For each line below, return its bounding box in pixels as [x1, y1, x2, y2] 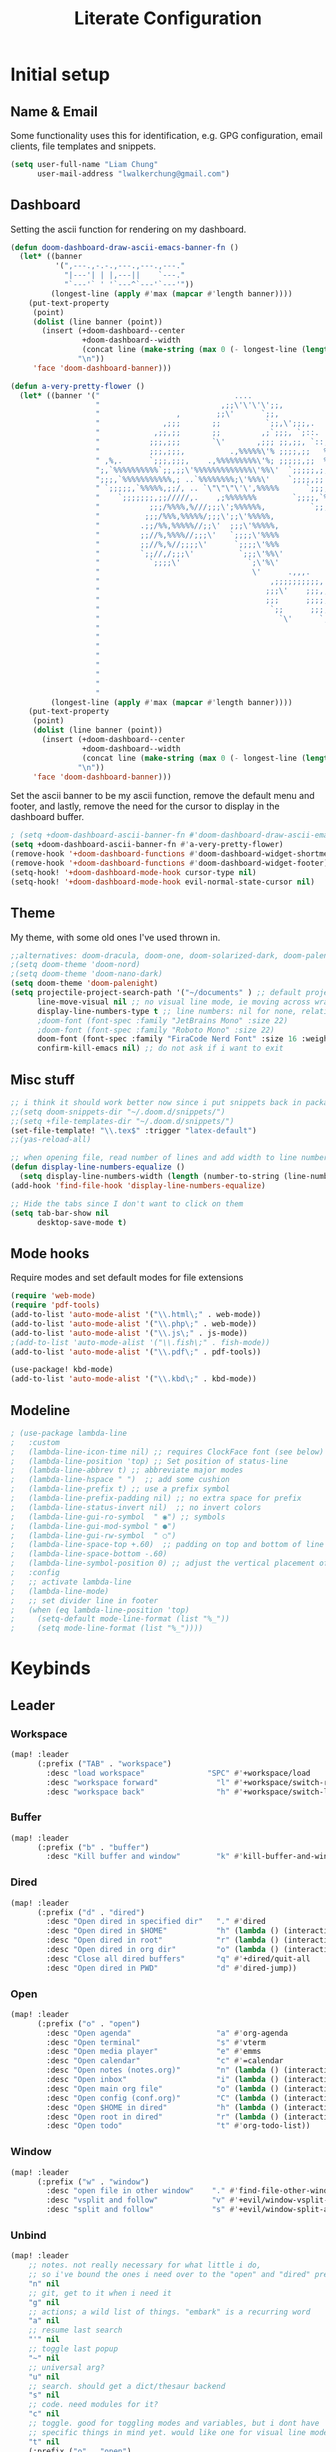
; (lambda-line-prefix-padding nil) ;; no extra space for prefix [10, 1493, 302, 1504]
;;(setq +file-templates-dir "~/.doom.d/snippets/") [10, 1116, 235, 1126]
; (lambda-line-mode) [10, 1586, 110, 1596]
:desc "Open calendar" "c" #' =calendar [46, 2056, 284, 2066]
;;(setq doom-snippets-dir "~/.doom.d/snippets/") [10, 1107, 226, 1117]
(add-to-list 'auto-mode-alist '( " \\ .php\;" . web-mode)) [10, 1318, 257, 1329]
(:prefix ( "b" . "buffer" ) [36, 1842, 150, 1852]
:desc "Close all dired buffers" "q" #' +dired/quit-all [46, 1953, 311, 1964]
